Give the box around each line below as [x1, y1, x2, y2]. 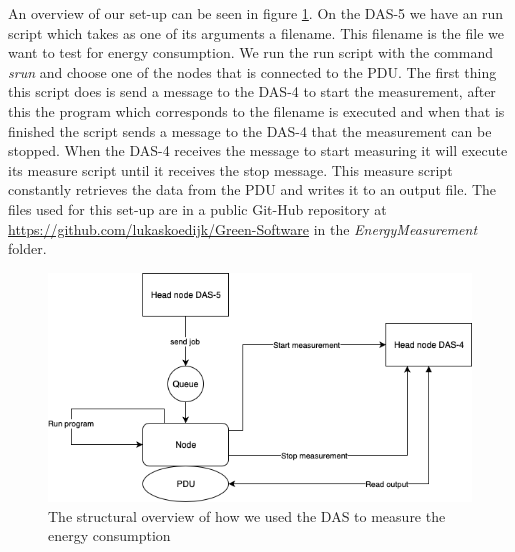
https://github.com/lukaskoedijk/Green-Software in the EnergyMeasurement [8, 218, 478, 239]
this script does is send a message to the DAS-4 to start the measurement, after [8, 81, 496, 102]
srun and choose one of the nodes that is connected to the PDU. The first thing [8, 61, 497, 82]
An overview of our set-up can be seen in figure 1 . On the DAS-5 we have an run [8, 3, 504, 23]
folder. [8, 238, 47, 259]
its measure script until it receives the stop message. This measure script [8, 159, 453, 180]
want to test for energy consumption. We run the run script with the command [8, 42, 493, 63]
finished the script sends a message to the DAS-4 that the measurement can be [8, 120, 492, 141]
